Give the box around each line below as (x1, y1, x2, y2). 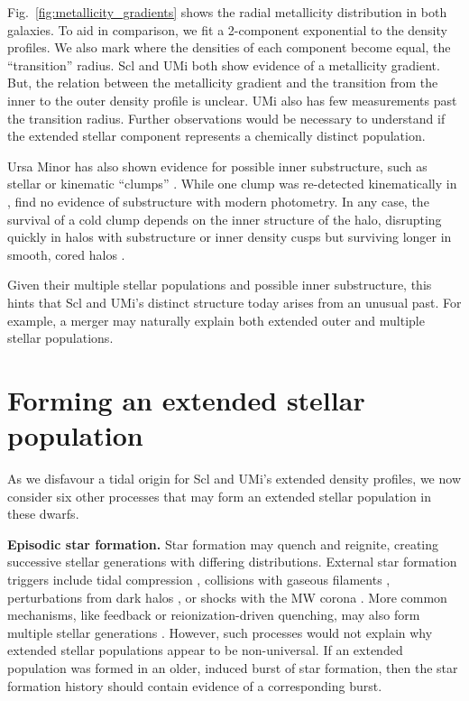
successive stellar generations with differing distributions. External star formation (7, 552, 457, 571)
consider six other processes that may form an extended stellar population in (7, 486, 432, 505)
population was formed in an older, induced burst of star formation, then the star (7, 658, 458, 677)
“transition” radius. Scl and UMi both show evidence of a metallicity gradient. (7, 55, 440, 74)
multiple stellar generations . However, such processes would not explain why (7, 623, 433, 641)
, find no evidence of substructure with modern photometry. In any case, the (7, 191, 429, 210)
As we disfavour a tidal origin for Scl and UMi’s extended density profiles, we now (7, 469, 461, 487)
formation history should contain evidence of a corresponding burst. (7, 676, 382, 695)
